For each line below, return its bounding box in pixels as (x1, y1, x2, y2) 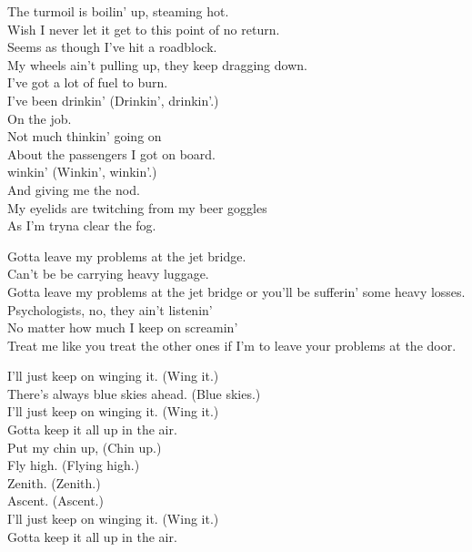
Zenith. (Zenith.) (7, 473, 101, 492)
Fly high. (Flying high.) (7, 455, 140, 475)
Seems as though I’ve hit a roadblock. (7, 37, 217, 56)
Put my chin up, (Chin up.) (7, 437, 162, 456)
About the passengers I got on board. (7, 144, 216, 163)
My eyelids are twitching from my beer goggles (7, 198, 267, 217)
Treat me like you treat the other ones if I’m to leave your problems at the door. (7, 335, 457, 354)
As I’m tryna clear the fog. (7, 216, 156, 235)
